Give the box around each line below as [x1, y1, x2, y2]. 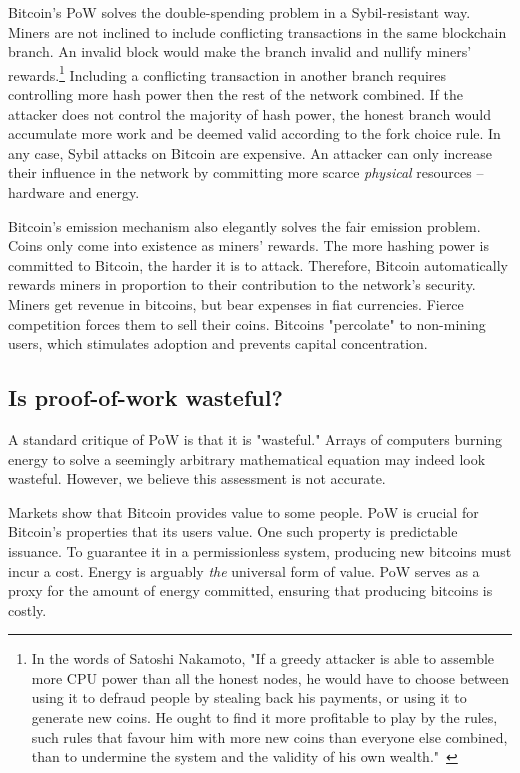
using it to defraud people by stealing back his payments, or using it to [31, 687, 467, 708]
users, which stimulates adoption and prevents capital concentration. [8, 333, 428, 354]
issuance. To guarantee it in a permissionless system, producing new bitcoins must [8, 540, 512, 561]
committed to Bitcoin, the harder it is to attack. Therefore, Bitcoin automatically [8, 254, 508, 275]
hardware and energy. [8, 182, 140, 202]
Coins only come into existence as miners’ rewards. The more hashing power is [8, 235, 489, 256]
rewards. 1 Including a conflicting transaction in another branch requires [8, 61, 447, 85]
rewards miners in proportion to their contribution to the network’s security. [8, 274, 476, 295]
